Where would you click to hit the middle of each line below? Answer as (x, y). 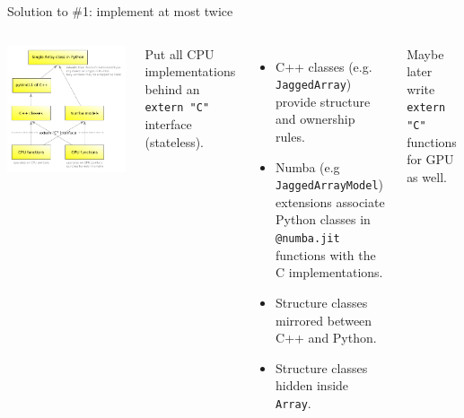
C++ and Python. (326, 338)
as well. (427, 176)
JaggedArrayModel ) (330, 184)
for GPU (430, 159)
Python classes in (323, 219)
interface (168, 124)
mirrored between (324, 320)
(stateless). (175, 141)
